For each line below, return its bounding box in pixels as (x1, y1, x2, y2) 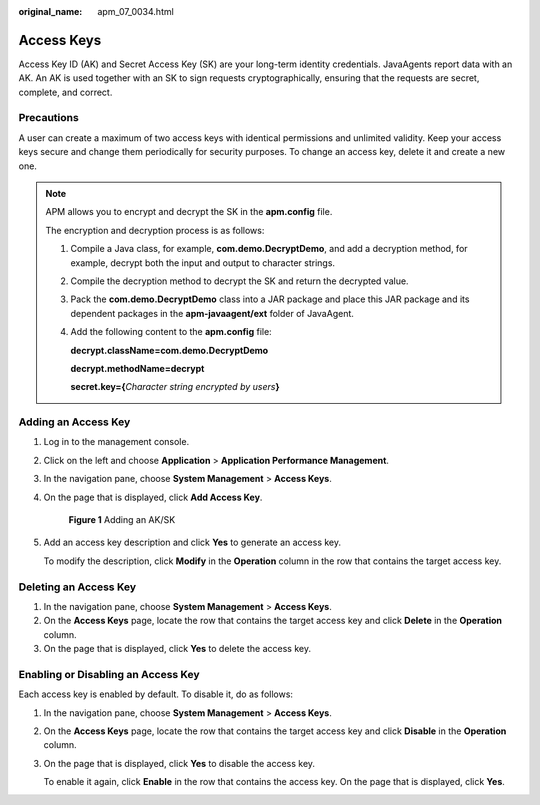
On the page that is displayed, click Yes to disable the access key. (43, 757, 315, 769)
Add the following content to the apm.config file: (70, 326, 272, 338)
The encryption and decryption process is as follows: (45, 224, 265, 236)
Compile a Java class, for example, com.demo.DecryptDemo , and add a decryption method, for (70, 243, 469, 255)
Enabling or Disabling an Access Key (18, 667, 200, 681)
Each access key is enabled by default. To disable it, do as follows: (18, 688, 294, 700)
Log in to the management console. (43, 436, 190, 448)
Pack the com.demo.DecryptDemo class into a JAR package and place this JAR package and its (70, 293, 470, 305)
